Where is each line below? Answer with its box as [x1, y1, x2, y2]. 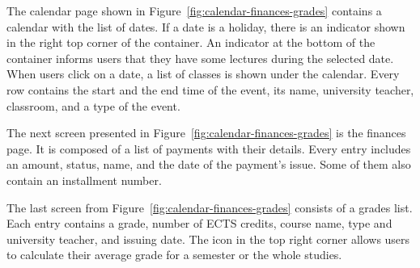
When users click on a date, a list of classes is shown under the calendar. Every [6, 65, 400, 82]
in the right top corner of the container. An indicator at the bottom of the [6, 34, 375, 51]
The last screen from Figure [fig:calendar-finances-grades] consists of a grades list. [6, 199, 413, 216]
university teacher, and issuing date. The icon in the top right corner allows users [6, 230, 410, 247]
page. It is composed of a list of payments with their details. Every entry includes [6, 140, 411, 157]
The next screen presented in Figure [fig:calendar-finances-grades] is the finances [6, 124, 406, 141]
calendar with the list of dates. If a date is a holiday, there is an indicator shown [6, 18, 405, 35]
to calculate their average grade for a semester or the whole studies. [6, 246, 342, 263]
